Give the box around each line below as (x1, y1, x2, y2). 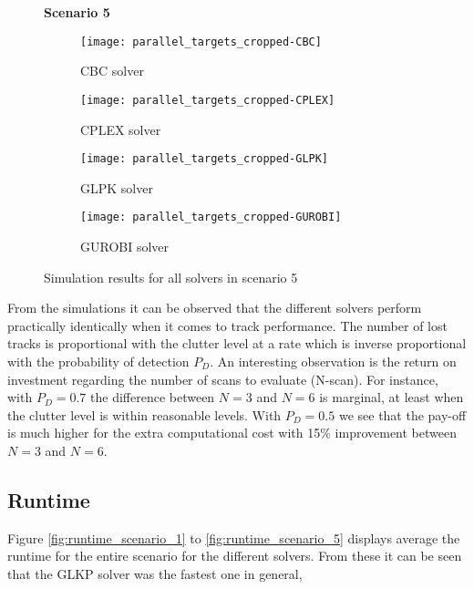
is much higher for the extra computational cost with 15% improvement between (7, 423, 457, 442)
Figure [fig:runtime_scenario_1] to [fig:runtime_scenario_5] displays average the (7, 528, 460, 547)
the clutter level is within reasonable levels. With (7, 405, 282, 424)
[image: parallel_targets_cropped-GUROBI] (80, 211, 342, 224)
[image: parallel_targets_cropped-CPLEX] (80, 93, 335, 107)
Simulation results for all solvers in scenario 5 (44, 267, 298, 286)
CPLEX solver (80, 119, 161, 139)
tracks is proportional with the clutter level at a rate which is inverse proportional (7, 334, 467, 353)
